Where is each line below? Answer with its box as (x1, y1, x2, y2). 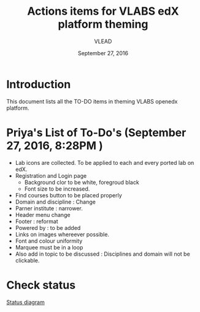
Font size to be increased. (24, 185, 90, 192)
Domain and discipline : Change (15, 198, 96, 205)
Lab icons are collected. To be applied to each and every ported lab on (15, 159, 194, 166)
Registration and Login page (15, 172, 87, 179)
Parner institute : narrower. (15, 204, 83, 212)
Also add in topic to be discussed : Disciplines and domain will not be (15, 250, 190, 257)
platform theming (58, 17, 148, 31)
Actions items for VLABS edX (27, 4, 179, 18)
